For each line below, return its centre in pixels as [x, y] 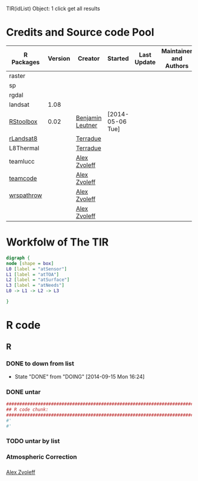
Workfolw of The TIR [57, 242]
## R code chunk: [27, 410]
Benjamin [89, 117]
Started [118, 58]
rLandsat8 [23, 138]
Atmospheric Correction [42, 457]
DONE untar [24, 392]
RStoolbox [23, 122]
